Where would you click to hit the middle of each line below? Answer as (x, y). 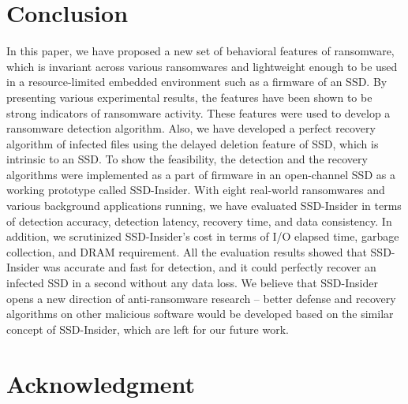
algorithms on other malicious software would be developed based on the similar (200, 314)
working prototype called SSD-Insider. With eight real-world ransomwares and (196, 190)
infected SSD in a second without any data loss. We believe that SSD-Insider (192, 283)
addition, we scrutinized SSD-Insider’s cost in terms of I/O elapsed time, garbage (203, 236)
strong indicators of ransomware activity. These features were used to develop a (198, 112)
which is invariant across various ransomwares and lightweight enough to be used (202, 66)
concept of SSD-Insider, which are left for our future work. (148, 329)
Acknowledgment (101, 383)
